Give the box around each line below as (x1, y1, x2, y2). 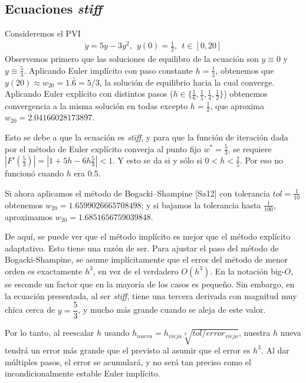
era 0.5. (74, 167, 101, 179)
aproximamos (5, 210, 53, 222)
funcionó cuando (5, 167, 64, 179)
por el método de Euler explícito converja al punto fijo (5, 142, 201, 155)
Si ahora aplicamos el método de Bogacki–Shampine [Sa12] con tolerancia (5, 186, 270, 199)
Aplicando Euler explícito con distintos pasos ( (5, 87, 173, 100)
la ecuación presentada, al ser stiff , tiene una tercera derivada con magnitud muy (5, 289, 297, 302)
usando (104, 326, 130, 339)
